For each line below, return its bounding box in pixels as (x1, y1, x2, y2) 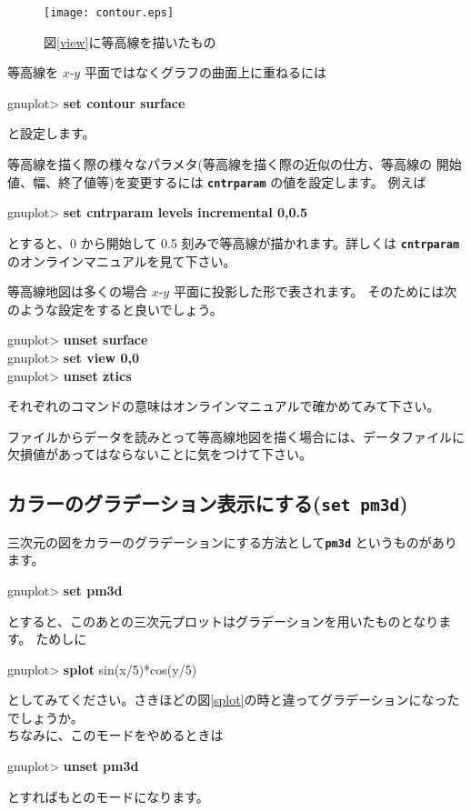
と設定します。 (7, 124, 95, 143)
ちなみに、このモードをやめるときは (7, 726, 224, 745)
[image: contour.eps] (44, 6, 175, 19)
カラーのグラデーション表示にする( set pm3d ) (7, 489, 408, 517)
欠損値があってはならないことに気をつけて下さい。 (7, 445, 313, 464)
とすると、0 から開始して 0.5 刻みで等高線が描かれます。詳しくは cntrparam (7, 233, 460, 252)
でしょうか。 (7, 707, 84, 726)
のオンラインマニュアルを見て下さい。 (7, 251, 236, 270)
